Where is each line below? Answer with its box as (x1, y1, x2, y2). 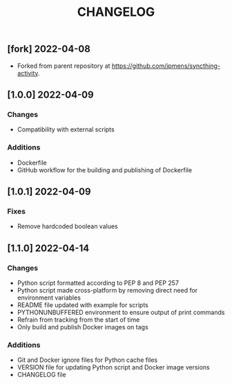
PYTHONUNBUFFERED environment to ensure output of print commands (17, 308, 225, 316)
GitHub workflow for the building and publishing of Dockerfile (17, 165, 192, 174)
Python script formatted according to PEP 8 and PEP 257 (17, 278, 180, 287)
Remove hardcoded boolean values (17, 222, 119, 230)
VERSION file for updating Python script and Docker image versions (17, 363, 210, 372)
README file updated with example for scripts (17, 300, 148, 309)
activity (17, 68, 38, 77)
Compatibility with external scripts (17, 125, 115, 134)
